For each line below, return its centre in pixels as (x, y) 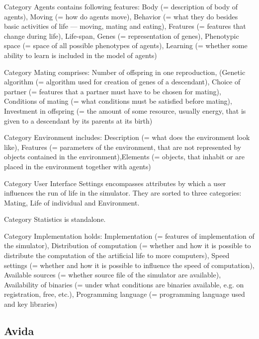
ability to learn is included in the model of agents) (81, 55)
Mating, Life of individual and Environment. (72, 202)
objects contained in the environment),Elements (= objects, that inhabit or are (124, 157)
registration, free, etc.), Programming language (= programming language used (125, 294)
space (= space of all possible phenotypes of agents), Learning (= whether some (126, 45)
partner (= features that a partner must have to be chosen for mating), (113, 91)
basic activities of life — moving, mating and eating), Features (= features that (125, 26)
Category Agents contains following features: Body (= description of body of (121, 6)
